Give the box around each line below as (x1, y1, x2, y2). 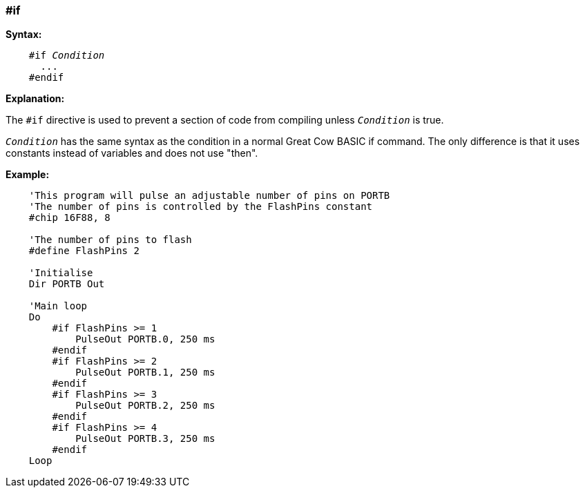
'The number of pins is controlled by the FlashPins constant (28, 201, 373, 213)
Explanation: (6, 93, 65, 105)
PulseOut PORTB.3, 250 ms (75, 433, 215, 445)
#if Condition (28, 50, 105, 61)
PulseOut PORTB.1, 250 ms (75, 367, 215, 378)
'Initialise (28, 267, 93, 279)
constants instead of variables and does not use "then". (6, 147, 258, 159)
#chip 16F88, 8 (28, 212, 111, 224)
